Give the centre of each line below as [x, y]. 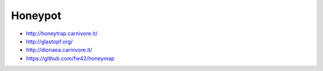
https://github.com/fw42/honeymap [70, 58]
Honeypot [36, 16]
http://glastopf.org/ [49, 41]
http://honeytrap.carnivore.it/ [62, 33]
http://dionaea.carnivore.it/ [59, 50]
